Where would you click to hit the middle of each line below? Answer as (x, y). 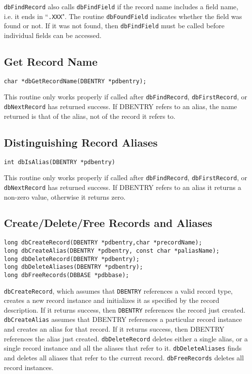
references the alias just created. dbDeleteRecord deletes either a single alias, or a (126, 338)
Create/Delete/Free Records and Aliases (108, 223)
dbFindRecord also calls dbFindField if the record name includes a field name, (121, 6)
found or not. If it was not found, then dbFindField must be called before (114, 26)
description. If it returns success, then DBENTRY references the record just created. (125, 309)
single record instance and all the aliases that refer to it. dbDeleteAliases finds (123, 348)
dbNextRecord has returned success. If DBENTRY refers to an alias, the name (121, 106)
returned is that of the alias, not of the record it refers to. (90, 116)
